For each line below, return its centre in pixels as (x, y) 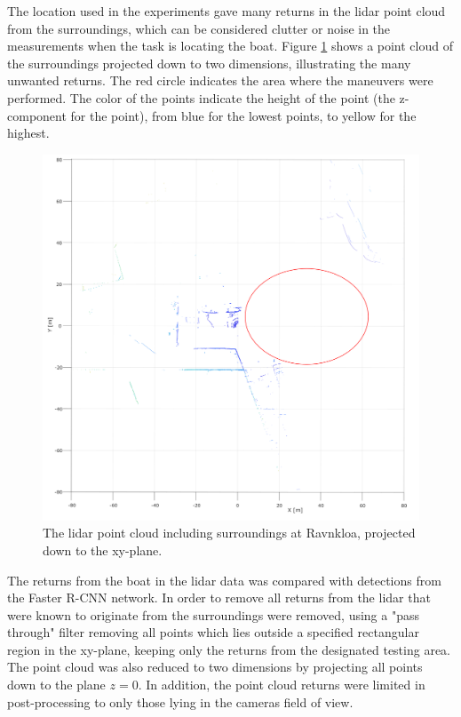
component (37, 115)
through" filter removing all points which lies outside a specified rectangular (213, 632)
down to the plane (56, 685)
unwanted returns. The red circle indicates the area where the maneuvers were (220, 80)
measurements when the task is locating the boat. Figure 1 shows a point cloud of (230, 46)
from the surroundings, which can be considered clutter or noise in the (199, 28)
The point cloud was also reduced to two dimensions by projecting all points (215, 667)
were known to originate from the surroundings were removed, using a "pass (213, 614)
